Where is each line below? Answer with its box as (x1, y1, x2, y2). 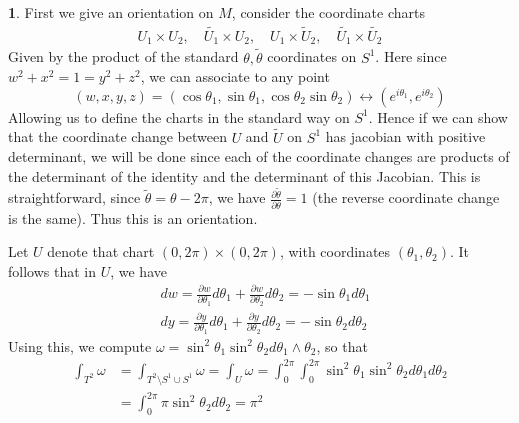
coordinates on (267, 46, 357, 67)
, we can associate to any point (140, 66, 330, 87)
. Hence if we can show (368, 106, 508, 127)
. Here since (375, 46, 447, 67)
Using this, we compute (8, 335, 152, 356)
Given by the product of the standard (8, 46, 239, 67)
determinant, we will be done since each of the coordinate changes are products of (8, 146, 510, 167)
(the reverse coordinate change (312, 187, 500, 208)
